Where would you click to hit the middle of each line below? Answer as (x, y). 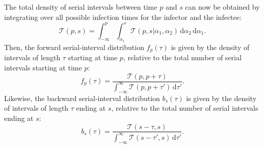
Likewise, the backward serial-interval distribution (82, 98)
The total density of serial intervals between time (81, 7)
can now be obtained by (222, 7)
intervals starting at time (43, 67)
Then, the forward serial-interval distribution (74, 47)
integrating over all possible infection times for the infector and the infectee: (123, 17)
